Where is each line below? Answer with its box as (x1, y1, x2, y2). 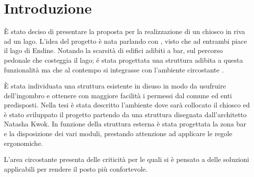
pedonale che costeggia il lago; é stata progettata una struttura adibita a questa (4, 54, 243, 65)
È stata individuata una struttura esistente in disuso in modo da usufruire (4, 81, 226, 91)
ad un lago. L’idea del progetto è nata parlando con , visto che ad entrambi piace (4, 35, 247, 46)
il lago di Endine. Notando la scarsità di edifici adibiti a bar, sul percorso (4, 45, 223, 55)
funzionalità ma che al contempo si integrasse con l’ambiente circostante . (4, 64, 224, 74)
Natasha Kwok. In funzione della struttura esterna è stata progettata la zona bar (4, 119, 246, 129)
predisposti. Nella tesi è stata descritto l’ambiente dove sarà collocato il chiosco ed (4, 100, 250, 110)
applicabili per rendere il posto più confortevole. (4, 163, 148, 174)
